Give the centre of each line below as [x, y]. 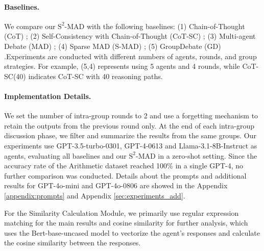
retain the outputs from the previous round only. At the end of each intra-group [129, 125]
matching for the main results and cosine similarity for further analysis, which [126, 223]
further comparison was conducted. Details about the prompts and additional [125, 175]
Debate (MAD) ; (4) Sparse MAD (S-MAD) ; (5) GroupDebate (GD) [113, 46]
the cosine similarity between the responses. [73, 243]
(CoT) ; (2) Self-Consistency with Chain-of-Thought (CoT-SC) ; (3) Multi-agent [130, 36]
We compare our [30, 26]
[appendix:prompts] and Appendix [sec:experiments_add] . [95, 195]
